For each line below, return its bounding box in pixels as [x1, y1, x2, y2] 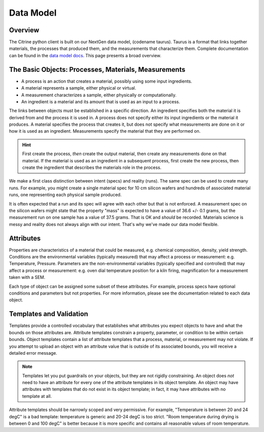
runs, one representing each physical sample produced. [9, 192, 122, 198]
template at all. [22, 393, 52, 399]
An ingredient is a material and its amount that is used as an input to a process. [21, 98, 180, 105]
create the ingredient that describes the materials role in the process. [22, 164, 161, 171]
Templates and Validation [9, 310, 88, 318]
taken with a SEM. [9, 274, 45, 280]
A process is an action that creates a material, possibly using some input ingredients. [21, 78, 193, 84]
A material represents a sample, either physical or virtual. [21, 85, 136, 91]
